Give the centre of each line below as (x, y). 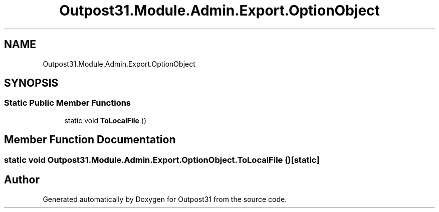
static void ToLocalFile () (105, 120)
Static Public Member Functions (68, 103)
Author (22, 180)
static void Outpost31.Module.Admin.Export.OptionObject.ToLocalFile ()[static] (162, 160)
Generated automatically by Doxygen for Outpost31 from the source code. (165, 199)
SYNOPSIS (31, 83)
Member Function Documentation (90, 140)
